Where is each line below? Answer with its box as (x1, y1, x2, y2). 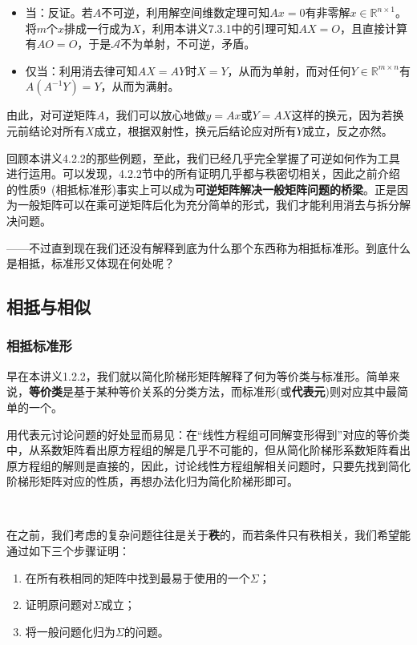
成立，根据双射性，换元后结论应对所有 (94, 122, 297, 139)
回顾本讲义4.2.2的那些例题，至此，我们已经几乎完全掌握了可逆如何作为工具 (6, 149, 400, 166)
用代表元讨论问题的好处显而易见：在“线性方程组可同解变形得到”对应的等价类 (6, 425, 411, 442)
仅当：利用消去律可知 (25, 62, 138, 79)
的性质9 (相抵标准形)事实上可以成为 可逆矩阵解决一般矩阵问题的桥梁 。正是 (6, 180, 397, 197)
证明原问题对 (25, 596, 93, 613)
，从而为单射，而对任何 (227, 62, 351, 79)
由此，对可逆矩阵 (6, 107, 96, 123)
